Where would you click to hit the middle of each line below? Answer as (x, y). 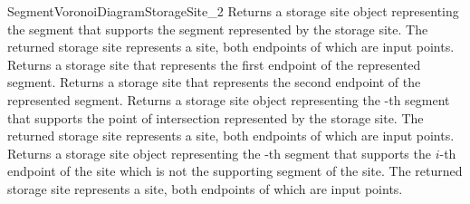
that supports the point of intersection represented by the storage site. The (216, 117)
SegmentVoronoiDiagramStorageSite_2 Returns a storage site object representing (233, 11)
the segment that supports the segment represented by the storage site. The (218, 29)
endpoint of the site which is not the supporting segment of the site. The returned (235, 171)
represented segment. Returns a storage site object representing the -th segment (229, 99)
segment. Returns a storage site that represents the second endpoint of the (214, 82)
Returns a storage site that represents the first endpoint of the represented (214, 64)
